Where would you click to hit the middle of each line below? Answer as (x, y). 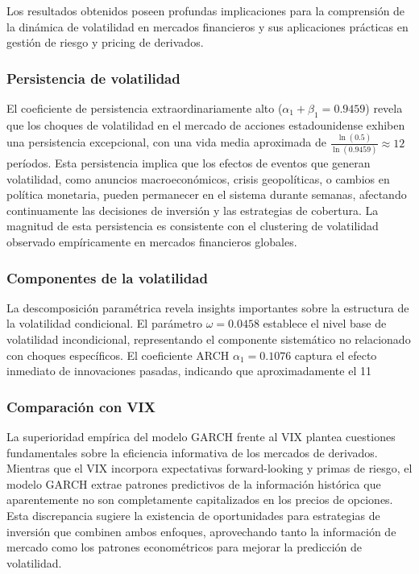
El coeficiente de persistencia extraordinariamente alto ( (145, 108)
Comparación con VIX (81, 406)
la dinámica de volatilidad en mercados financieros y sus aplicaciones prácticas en (207, 26)
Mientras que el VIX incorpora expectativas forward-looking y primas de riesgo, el (209, 468)
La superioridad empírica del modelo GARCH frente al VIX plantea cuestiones (201, 436)
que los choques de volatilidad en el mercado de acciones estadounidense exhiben (206, 124)
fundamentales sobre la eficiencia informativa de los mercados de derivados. (192, 452)
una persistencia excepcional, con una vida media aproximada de (166, 142)
